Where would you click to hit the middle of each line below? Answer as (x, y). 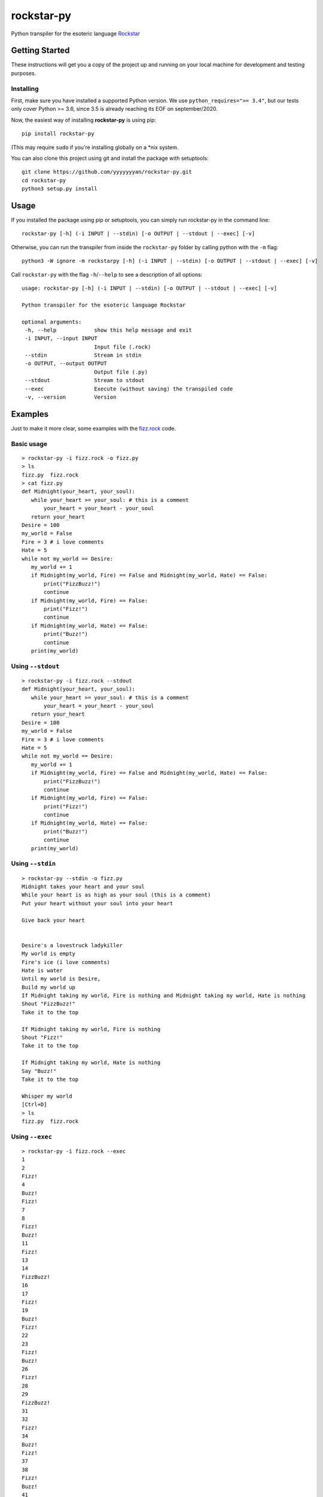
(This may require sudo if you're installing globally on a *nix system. (95, 147)
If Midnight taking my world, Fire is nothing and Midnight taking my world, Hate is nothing (164, 996)
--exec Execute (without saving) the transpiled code (129, 389)
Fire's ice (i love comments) (66, 962)
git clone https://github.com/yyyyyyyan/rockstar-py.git (107, 172)
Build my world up (49, 987)
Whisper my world (47, 1096)
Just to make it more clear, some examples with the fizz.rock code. (94, 428)
